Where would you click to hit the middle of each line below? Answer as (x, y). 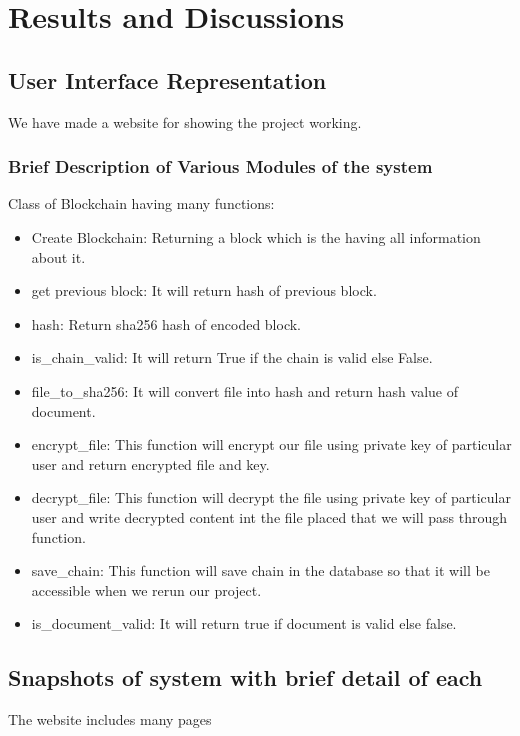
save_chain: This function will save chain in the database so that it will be (260, 570)
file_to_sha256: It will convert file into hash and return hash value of (244, 390)
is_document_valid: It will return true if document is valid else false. (244, 623)
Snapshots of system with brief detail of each (245, 677)
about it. (58, 256)
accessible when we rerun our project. (146, 589)
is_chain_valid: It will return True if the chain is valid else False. (232, 357)
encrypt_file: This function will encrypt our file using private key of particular (271, 444)
